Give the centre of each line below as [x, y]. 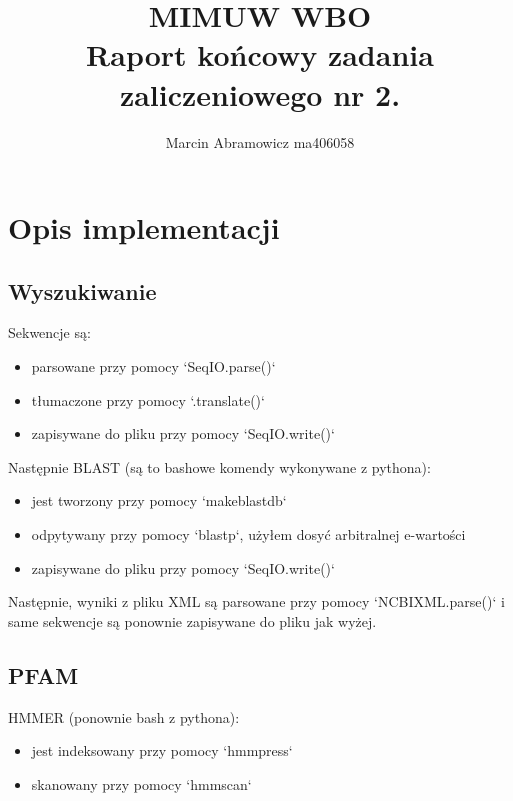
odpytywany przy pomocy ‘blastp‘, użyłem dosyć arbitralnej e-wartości [248, 534]
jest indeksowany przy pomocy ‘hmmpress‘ [162, 750]
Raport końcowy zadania [260, 54]
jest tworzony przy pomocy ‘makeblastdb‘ [159, 500]
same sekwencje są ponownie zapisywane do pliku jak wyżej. [192, 620]
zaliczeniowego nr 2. [260, 93]
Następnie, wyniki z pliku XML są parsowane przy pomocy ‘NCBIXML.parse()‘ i [256, 601]
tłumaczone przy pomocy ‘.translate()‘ [148, 399]
